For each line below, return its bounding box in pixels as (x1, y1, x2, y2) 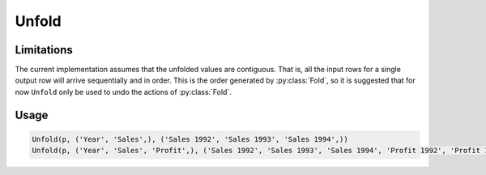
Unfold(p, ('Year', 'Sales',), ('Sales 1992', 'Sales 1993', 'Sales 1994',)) (32, 134, 348, 143)
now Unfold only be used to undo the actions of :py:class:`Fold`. (15, 87, 232, 96)
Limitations (15, 43, 73, 57)
